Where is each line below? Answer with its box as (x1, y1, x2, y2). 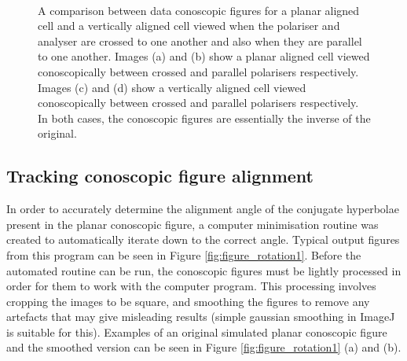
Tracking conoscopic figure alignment (6, 164, 313, 188)
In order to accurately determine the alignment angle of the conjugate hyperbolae (6, 201, 399, 217)
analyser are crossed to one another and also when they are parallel (38, 32, 362, 49)
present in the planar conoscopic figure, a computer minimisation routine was (6, 215, 379, 232)
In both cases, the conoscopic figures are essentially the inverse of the (38, 109, 371, 126)
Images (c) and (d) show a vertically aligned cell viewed (38, 79, 306, 95)
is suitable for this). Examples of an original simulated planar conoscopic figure (6, 323, 387, 340)
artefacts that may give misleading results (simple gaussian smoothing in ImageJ (6, 308, 395, 325)
